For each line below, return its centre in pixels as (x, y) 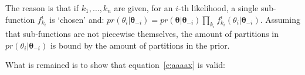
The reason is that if (42, 8)
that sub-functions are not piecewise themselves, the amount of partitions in (142, 34)
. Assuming (280, 19)
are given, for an (143, 8)
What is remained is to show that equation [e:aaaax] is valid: (115, 65)
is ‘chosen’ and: (77, 19)
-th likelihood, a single (218, 8)
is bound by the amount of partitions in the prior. (140, 45)
